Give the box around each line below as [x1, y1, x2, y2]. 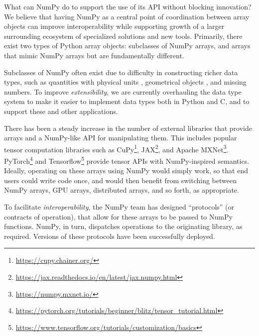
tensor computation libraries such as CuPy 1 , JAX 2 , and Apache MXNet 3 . [4, 142, 229, 154]
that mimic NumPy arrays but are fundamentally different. [4, 50, 184, 60]
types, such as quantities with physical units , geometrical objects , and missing [4, 77, 247, 87]
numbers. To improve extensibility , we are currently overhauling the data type [4, 86, 242, 97]
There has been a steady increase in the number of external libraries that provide [4, 122, 252, 133]
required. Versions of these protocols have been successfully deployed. [4, 230, 215, 241]
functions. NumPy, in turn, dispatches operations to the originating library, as [4, 221, 243, 231]
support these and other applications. [4, 106, 118, 116]
